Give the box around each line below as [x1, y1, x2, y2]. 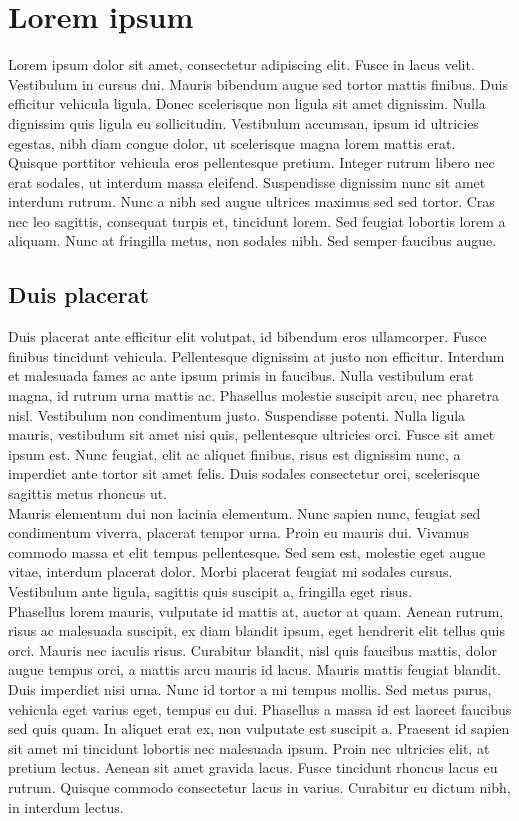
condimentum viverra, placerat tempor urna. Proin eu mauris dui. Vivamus [8, 522, 470, 543]
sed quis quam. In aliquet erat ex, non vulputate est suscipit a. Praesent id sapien [8, 718, 510, 739]
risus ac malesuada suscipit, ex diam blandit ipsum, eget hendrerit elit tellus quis [8, 620, 505, 641]
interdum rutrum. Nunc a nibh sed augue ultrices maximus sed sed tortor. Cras [8, 191, 495, 212]
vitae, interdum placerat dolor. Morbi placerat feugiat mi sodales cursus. [8, 561, 453, 582]
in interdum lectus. [8, 796, 124, 817]
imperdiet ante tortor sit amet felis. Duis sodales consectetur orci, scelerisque [8, 463, 480, 484]
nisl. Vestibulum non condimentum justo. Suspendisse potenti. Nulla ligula [8, 404, 466, 425]
